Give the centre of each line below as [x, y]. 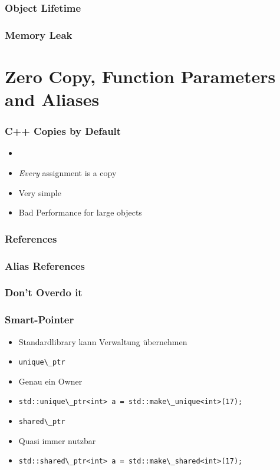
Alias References [45, 265]
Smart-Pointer [39, 320]
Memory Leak [39, 34]
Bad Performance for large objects [80, 212]
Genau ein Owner [50, 381]
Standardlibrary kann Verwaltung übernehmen [103, 341]
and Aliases [52, 99]
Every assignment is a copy [67, 173]
